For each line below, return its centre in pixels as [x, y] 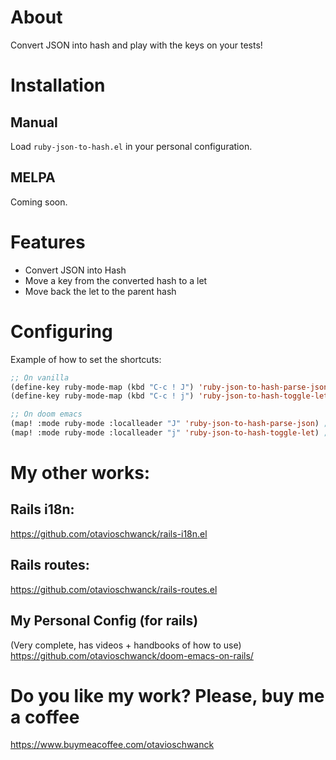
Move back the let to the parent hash [100, 291]
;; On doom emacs [46, 414]
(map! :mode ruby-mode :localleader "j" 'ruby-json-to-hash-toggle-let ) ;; [171, 433]
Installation [58, 85]
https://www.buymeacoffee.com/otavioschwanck [112, 745]
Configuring [61, 331]
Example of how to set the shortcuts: [86, 359]
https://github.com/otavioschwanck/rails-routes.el [114, 589]
